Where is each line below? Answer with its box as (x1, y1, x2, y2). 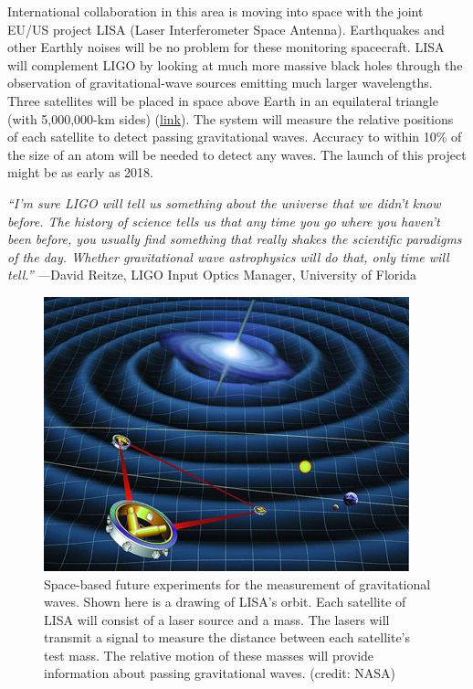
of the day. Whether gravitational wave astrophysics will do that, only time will (7, 247, 449, 266)
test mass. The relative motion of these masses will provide (44, 645, 374, 664)
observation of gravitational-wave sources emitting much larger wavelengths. (7, 73, 433, 92)
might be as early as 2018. (7, 163, 154, 182)
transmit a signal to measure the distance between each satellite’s (44, 628, 411, 647)
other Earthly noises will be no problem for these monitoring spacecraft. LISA (7, 37, 445, 57)
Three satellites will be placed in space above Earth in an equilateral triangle (7, 90, 438, 110)
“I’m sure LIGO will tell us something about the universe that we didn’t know (7, 193, 441, 212)
